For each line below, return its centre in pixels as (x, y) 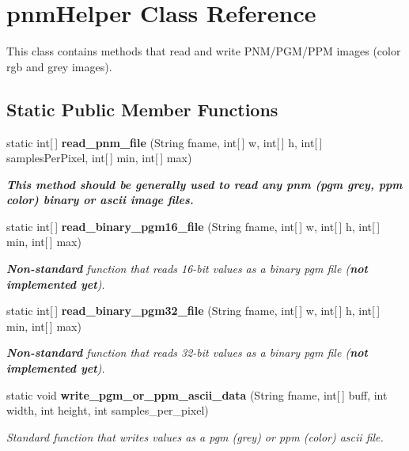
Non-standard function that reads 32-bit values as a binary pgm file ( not (187, 352)
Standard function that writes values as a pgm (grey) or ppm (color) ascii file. (195, 436)
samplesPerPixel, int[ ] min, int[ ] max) (99, 158)
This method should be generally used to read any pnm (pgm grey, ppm (204, 184)
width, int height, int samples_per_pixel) (108, 410)
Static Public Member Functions (142, 109)
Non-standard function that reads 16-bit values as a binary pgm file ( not (187, 269)
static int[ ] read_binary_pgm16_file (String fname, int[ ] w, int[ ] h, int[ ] (193, 226)
